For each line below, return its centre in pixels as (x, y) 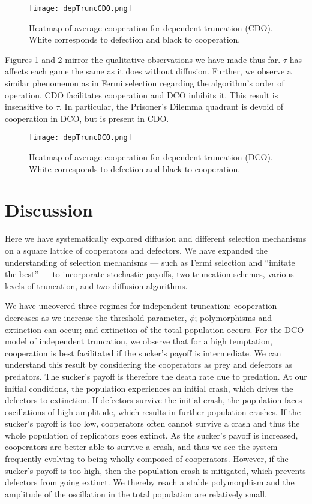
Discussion (49, 210)
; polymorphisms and (233, 317)
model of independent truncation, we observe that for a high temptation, (139, 341)
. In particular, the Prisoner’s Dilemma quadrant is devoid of (172, 106)
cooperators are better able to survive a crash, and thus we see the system (141, 447)
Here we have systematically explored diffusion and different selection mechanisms (156, 238)
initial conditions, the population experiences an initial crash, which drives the (149, 388)
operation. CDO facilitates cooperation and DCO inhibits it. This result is (142, 94)
